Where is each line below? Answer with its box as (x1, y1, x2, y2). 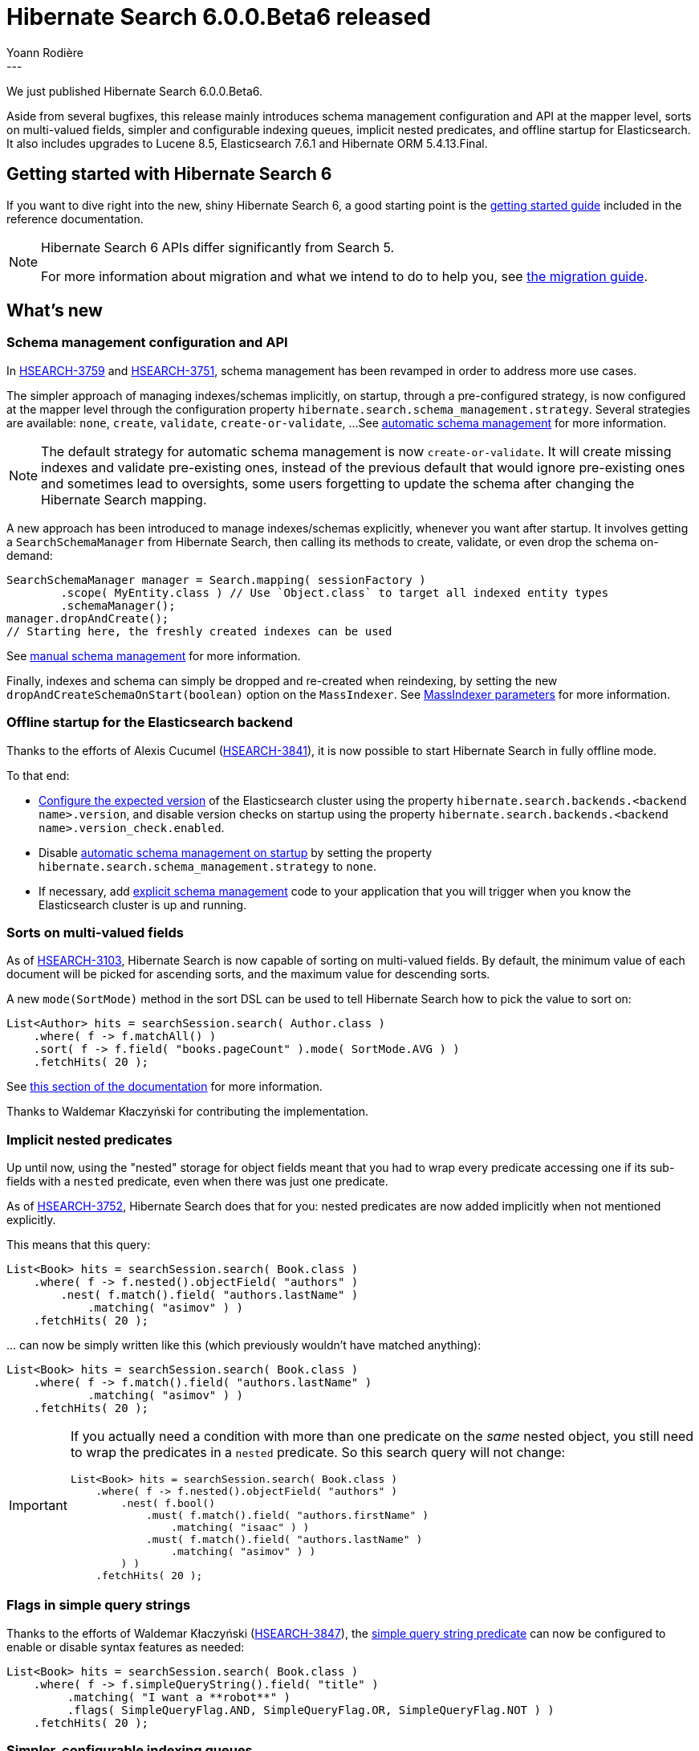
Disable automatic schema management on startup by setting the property (39, 845, 433, 859)
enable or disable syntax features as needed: (6, 1639, 245, 1654)
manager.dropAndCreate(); (6, 611, 169, 625)
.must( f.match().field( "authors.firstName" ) (145, 1509, 429, 1522)
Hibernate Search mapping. (41, 491, 207, 508)
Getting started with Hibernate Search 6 (6, 164, 332, 185)
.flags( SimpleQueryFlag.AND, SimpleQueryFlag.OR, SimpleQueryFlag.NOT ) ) (67, 1703, 555, 1716)
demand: (6, 548, 53, 562)
